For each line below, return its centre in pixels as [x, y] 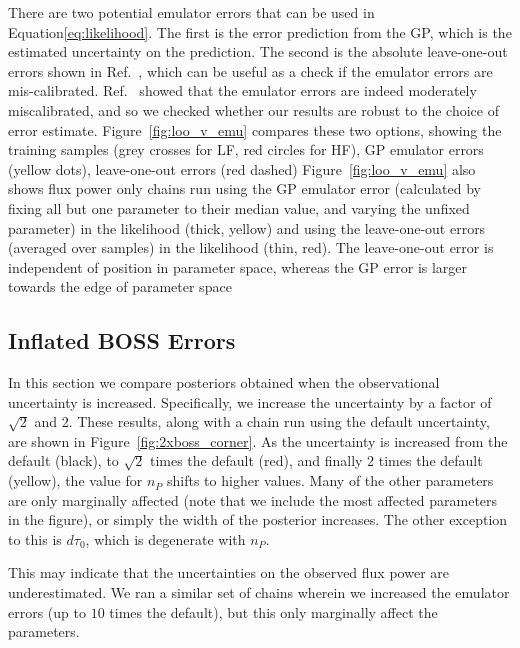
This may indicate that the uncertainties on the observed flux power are [228, 572]
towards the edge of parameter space [120, 286]
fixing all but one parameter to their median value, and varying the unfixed [239, 207]
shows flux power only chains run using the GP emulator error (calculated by [244, 188]
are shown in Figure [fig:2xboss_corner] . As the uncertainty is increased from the [258, 440]
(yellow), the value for [75, 480]
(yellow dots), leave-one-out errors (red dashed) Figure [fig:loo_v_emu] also [242, 168]
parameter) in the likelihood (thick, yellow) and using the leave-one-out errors [247, 227]
